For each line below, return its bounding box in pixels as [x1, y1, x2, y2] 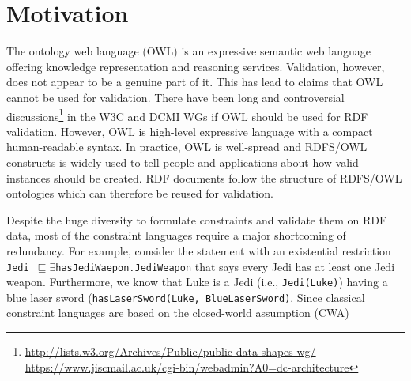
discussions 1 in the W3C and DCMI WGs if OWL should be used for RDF [6, 105, 368, 124]
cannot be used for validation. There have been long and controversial [6, 89, 345, 105]
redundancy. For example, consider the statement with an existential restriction [6, 242, 391, 258]
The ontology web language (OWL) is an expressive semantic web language [6, 43, 371, 59]
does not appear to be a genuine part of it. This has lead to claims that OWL [6, 74, 383, 90]
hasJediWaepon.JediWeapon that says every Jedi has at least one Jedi [55, 258, 395, 274]
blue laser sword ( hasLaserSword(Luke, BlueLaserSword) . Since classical [6, 289, 365, 305]
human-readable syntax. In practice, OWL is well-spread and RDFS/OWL [6, 138, 368, 155]
